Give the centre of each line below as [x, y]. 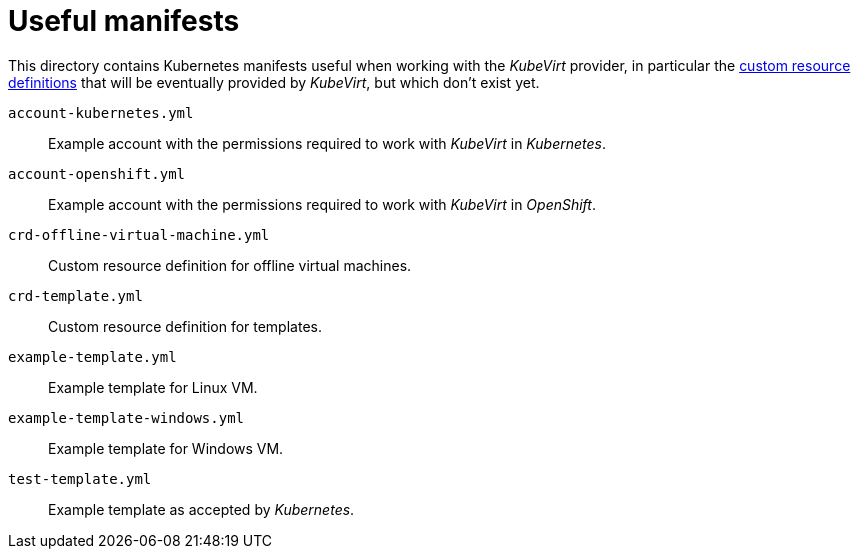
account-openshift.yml [97, 173]
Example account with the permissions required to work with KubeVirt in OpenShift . [322, 204]
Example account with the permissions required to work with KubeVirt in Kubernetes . [327, 143]
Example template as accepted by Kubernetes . [201, 509]
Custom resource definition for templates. [185, 326]
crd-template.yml [75, 295]
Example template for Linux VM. [153, 387]
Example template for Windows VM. [166, 448]
